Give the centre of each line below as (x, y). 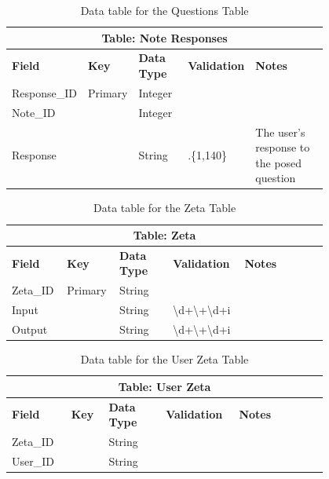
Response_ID (44, 92)
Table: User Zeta (164, 386)
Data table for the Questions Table (164, 10)
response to (283, 147)
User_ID (33, 461)
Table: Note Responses (164, 37)
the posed (279, 162)
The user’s (280, 132)
